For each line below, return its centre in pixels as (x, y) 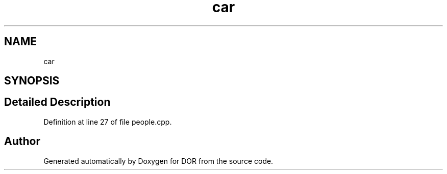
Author (22, 141)
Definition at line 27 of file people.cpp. (108, 122)
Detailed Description (57, 102)
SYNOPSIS (32, 81)
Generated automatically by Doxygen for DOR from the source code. (158, 161)
